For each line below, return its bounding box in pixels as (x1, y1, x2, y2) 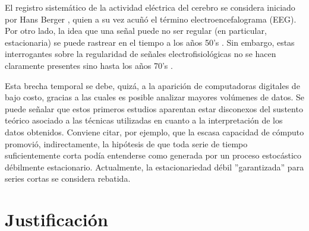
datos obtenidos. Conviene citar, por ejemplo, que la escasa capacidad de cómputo (5, 125, 304, 138)
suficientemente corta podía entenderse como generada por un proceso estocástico (5, 149, 302, 162)
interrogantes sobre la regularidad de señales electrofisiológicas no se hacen (5, 48, 276, 60)
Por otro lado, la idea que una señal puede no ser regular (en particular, (5, 24, 267, 37)
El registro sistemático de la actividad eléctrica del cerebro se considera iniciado (5, 1, 295, 13)
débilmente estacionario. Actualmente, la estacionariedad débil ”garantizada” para (5, 160, 304, 173)
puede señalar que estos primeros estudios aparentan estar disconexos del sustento (5, 102, 303, 115)
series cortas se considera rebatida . (5, 172, 131, 185)
